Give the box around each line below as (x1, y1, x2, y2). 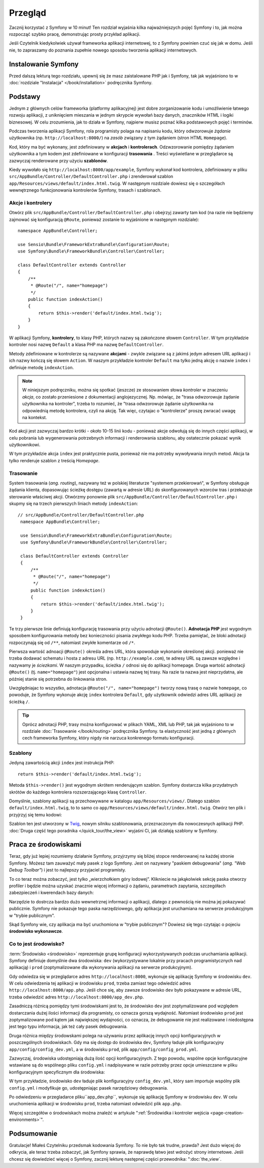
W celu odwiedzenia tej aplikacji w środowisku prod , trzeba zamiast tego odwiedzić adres (9, 980, 191, 986)
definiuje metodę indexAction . (9, 364, 74, 370)
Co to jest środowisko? (9, 941, 65, 947)
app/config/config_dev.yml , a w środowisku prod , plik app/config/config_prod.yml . (9, 1046, 198, 1052)
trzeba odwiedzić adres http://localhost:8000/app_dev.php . (9, 994, 144, 1000)
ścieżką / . (9, 698, 30, 704)
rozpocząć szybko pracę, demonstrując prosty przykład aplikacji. (9, 31, 141, 37)
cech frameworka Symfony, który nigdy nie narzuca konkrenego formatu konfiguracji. (22, 735, 195, 741)
